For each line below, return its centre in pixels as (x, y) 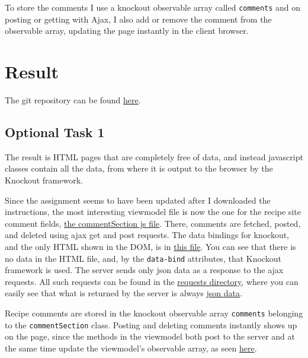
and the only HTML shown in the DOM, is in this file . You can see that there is (150, 246)
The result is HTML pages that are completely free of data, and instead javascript (154, 156)
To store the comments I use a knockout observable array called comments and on (153, 7)
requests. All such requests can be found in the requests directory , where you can (152, 281)
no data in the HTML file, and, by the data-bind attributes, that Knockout (143, 258)
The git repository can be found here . (73, 99)
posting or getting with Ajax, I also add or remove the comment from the (138, 19)
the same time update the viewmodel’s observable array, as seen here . (131, 348)
